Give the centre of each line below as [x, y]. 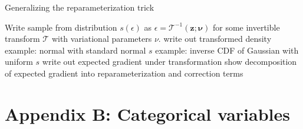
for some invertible [246, 27]
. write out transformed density [215, 39]
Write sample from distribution [61, 27]
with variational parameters [102, 39]
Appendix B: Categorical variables [147, 113]
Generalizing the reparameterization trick [80, 7]
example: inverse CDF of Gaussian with [227, 50]
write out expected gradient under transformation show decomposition [169, 62]
